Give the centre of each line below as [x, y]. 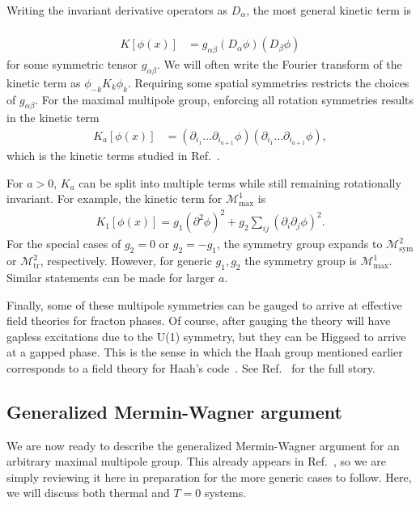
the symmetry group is [301, 261]
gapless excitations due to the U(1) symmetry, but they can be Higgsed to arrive [206, 336]
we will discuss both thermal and [88, 493]
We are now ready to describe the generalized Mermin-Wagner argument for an [203, 445]
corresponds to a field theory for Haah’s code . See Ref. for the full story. [191, 367]
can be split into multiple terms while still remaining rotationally [240, 182]
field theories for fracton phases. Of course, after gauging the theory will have [199, 320]
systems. [225, 493]
